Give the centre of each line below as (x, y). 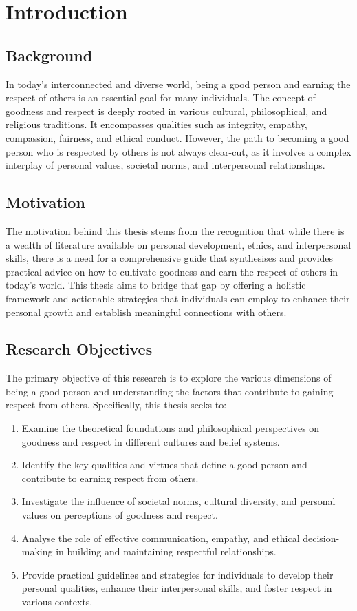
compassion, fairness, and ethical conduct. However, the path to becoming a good (177, 137)
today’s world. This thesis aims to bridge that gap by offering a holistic (156, 285)
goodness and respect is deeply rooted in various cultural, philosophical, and (166, 111)
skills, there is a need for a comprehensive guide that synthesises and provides (170, 258)
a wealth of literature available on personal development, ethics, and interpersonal (178, 244)
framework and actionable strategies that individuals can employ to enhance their (178, 298)
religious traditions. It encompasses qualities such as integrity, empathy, (156, 124)
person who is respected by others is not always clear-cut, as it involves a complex (178, 151)
